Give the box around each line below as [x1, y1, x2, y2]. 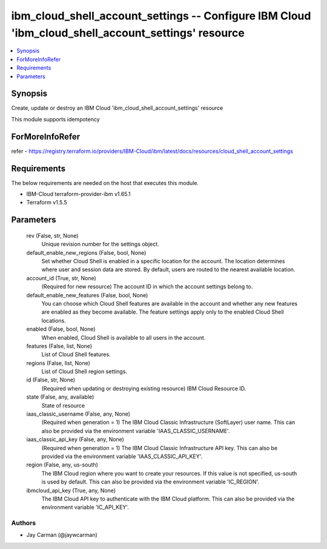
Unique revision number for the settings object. [41, 240, 160, 248]
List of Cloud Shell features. [41, 351, 111, 358]
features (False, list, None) [26, 342, 93, 349]
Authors [11, 519, 36, 527]
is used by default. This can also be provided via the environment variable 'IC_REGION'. [41, 478, 260, 485]
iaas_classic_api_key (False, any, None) [26, 436, 124, 443]
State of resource [41, 402, 85, 409]
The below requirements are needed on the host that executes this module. [11, 179, 199, 186]
